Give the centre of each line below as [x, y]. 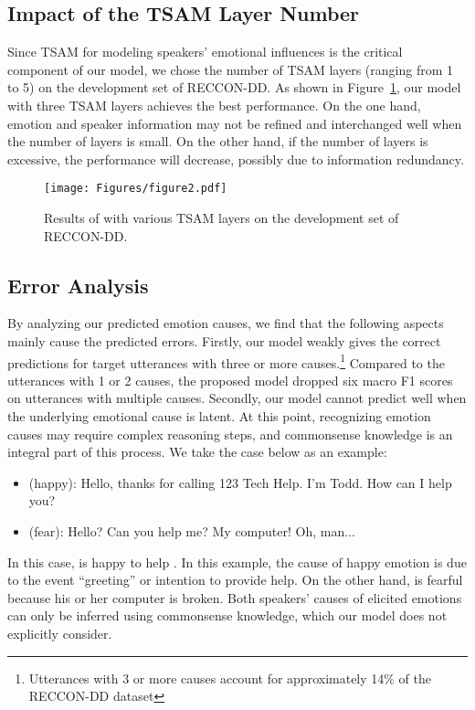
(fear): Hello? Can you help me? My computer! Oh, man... [192, 531]
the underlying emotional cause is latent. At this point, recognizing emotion [219, 416]
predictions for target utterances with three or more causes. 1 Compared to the [226, 361]
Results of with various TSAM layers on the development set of [222, 218]
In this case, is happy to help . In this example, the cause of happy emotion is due [237, 562]
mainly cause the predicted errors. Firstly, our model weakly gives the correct [224, 341]
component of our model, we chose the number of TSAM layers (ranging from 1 [230, 69]
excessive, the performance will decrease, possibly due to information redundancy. [236, 159]
